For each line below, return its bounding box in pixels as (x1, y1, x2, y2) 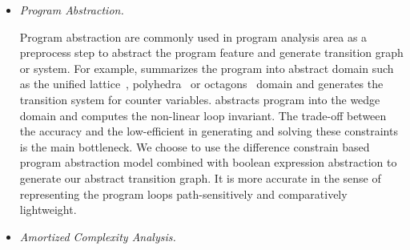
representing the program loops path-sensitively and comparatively (19, 185, 348, 202)
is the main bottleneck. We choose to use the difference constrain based (19, 138, 370, 155)
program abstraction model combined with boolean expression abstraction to (19, 154, 397, 171)
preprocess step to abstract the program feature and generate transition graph (19, 44, 404, 61)
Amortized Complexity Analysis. (19, 228, 176, 244)
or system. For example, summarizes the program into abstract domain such (19, 59, 394, 76)
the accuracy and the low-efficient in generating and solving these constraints (19, 123, 398, 139)
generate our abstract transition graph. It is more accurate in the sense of (19, 169, 381, 186)
